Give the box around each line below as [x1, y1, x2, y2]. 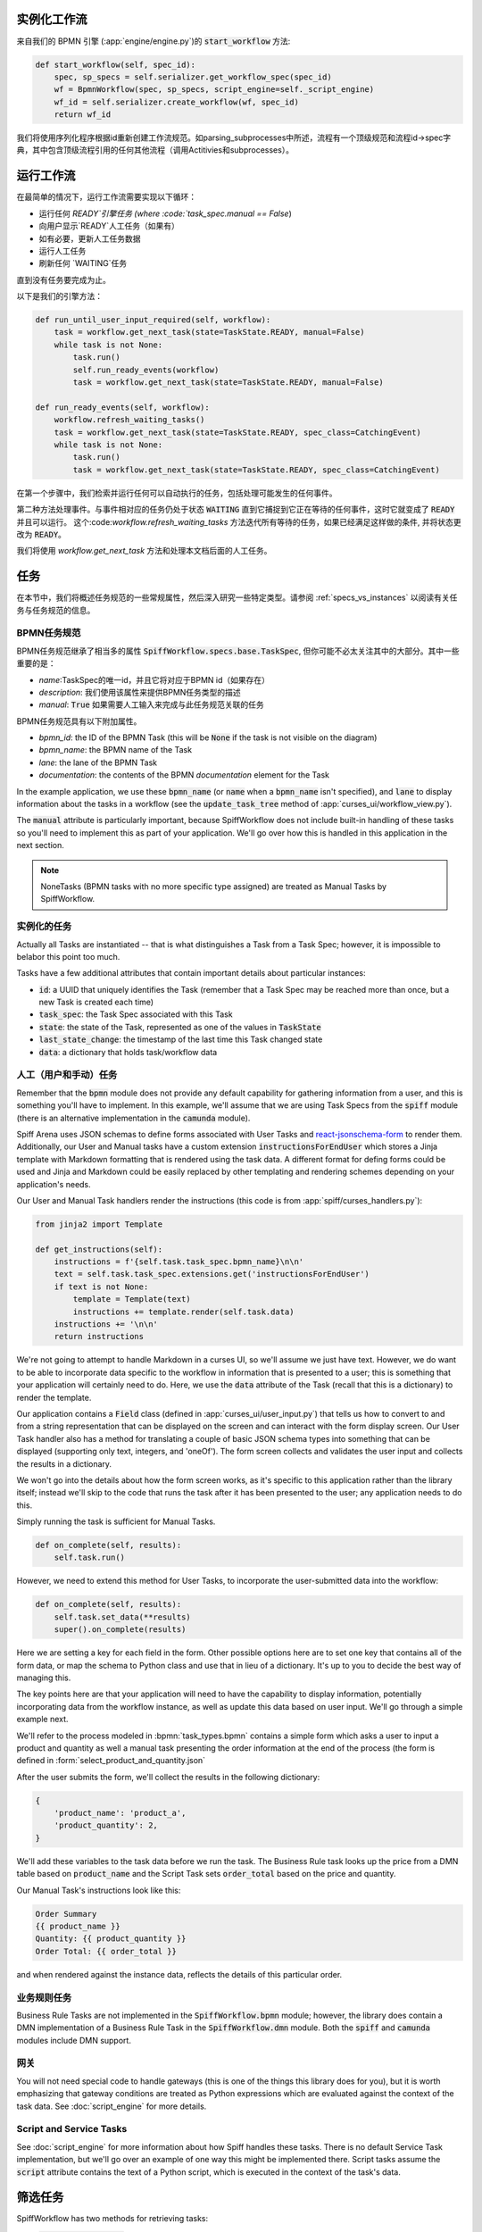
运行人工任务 [38, 246, 87, 256]
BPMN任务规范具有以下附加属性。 [16, 715, 142, 727]
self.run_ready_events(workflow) [72, 364, 220, 375]
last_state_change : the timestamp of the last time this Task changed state [38, 1034, 323, 1045]
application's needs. [16, 1178, 91, 1189]
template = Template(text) [72, 1295, 191, 1304]
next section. [16, 840, 64, 851]
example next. [16, 1714, 69, 1725]
